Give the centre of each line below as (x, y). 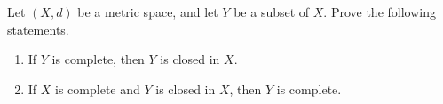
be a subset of (272, 12)
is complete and (98, 88)
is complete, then (98, 59)
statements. (38, 29)
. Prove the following (380, 12)
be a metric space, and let (148, 12)
